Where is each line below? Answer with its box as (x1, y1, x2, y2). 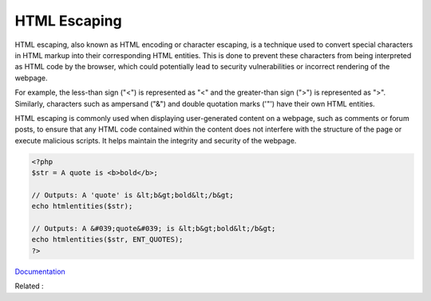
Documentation (14, 267, 65, 276)
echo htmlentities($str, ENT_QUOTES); (31, 235, 184, 244)
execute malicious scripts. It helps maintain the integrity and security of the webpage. (14, 135, 297, 145)
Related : (14, 281, 44, 291)
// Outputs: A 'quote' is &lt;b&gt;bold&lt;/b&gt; (31, 190, 235, 199)
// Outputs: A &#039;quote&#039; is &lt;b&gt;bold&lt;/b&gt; (31, 224, 276, 233)
